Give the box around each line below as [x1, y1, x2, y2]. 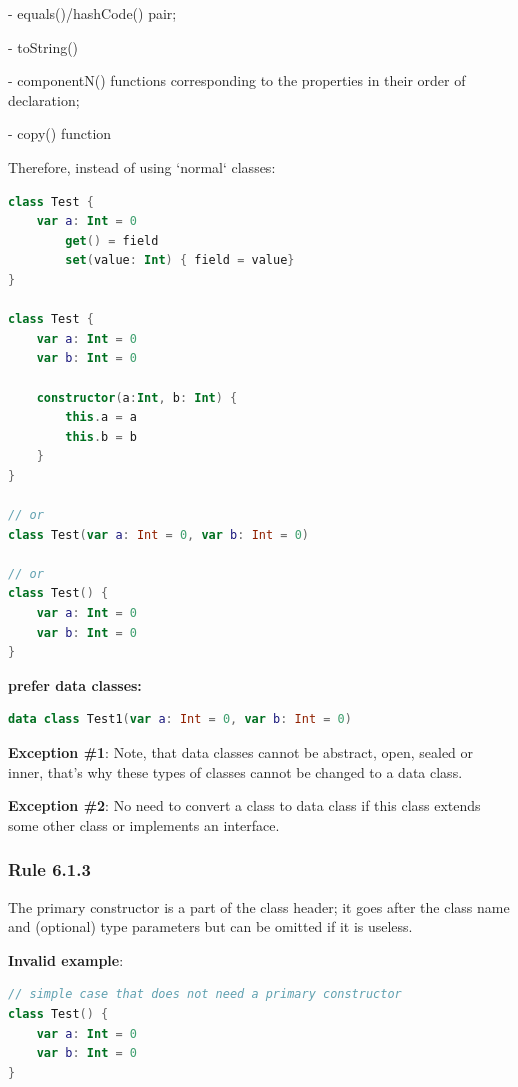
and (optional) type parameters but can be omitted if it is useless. [8, 916, 413, 937]
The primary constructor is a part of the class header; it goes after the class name [8, 896, 510, 917]
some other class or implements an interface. [8, 814, 280, 835]
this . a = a [65, 410, 137, 425]
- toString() [8, 36, 79, 57]
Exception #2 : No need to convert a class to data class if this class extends [8, 795, 481, 816]
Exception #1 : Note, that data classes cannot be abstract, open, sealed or [8, 742, 474, 762]
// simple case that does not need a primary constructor [8, 987, 402, 1002]
